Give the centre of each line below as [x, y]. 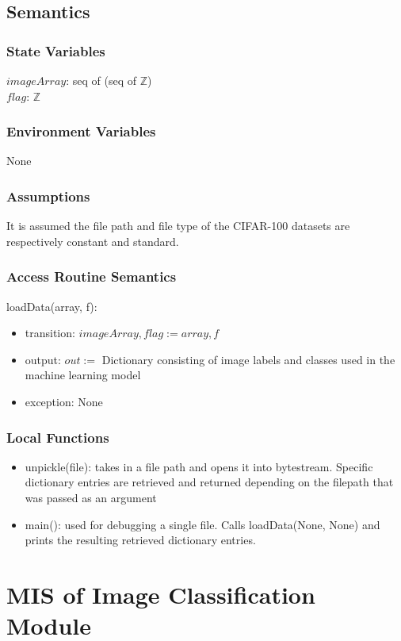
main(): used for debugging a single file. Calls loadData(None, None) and [202, 524]
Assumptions [48, 196]
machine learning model [83, 375]
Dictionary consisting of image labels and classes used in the [248, 359]
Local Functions [58, 437]
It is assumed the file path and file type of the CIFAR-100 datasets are [178, 226]
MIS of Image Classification [161, 594]
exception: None [64, 401]
